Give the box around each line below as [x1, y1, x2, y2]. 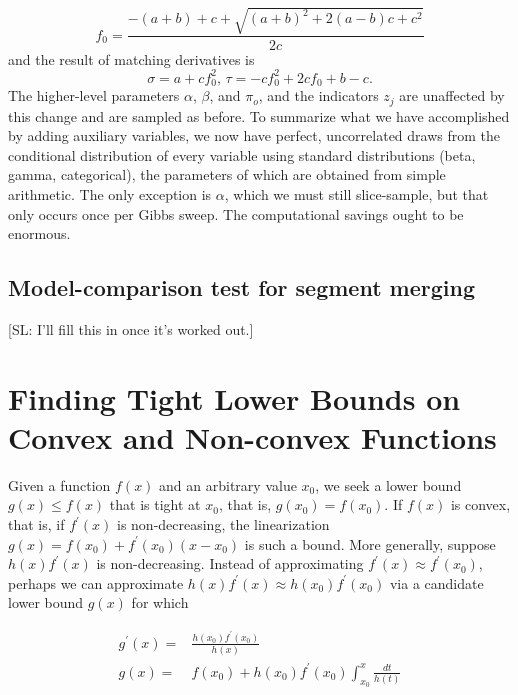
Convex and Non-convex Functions [8, 416, 497, 457]
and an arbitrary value [159, 474, 297, 495]
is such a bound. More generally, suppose [244, 533, 496, 554]
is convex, [450, 494, 511, 515]
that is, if [8, 514, 65, 535]
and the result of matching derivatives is [8, 48, 255, 69]
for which [131, 592, 189, 613]
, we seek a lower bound [315, 474, 462, 495]
